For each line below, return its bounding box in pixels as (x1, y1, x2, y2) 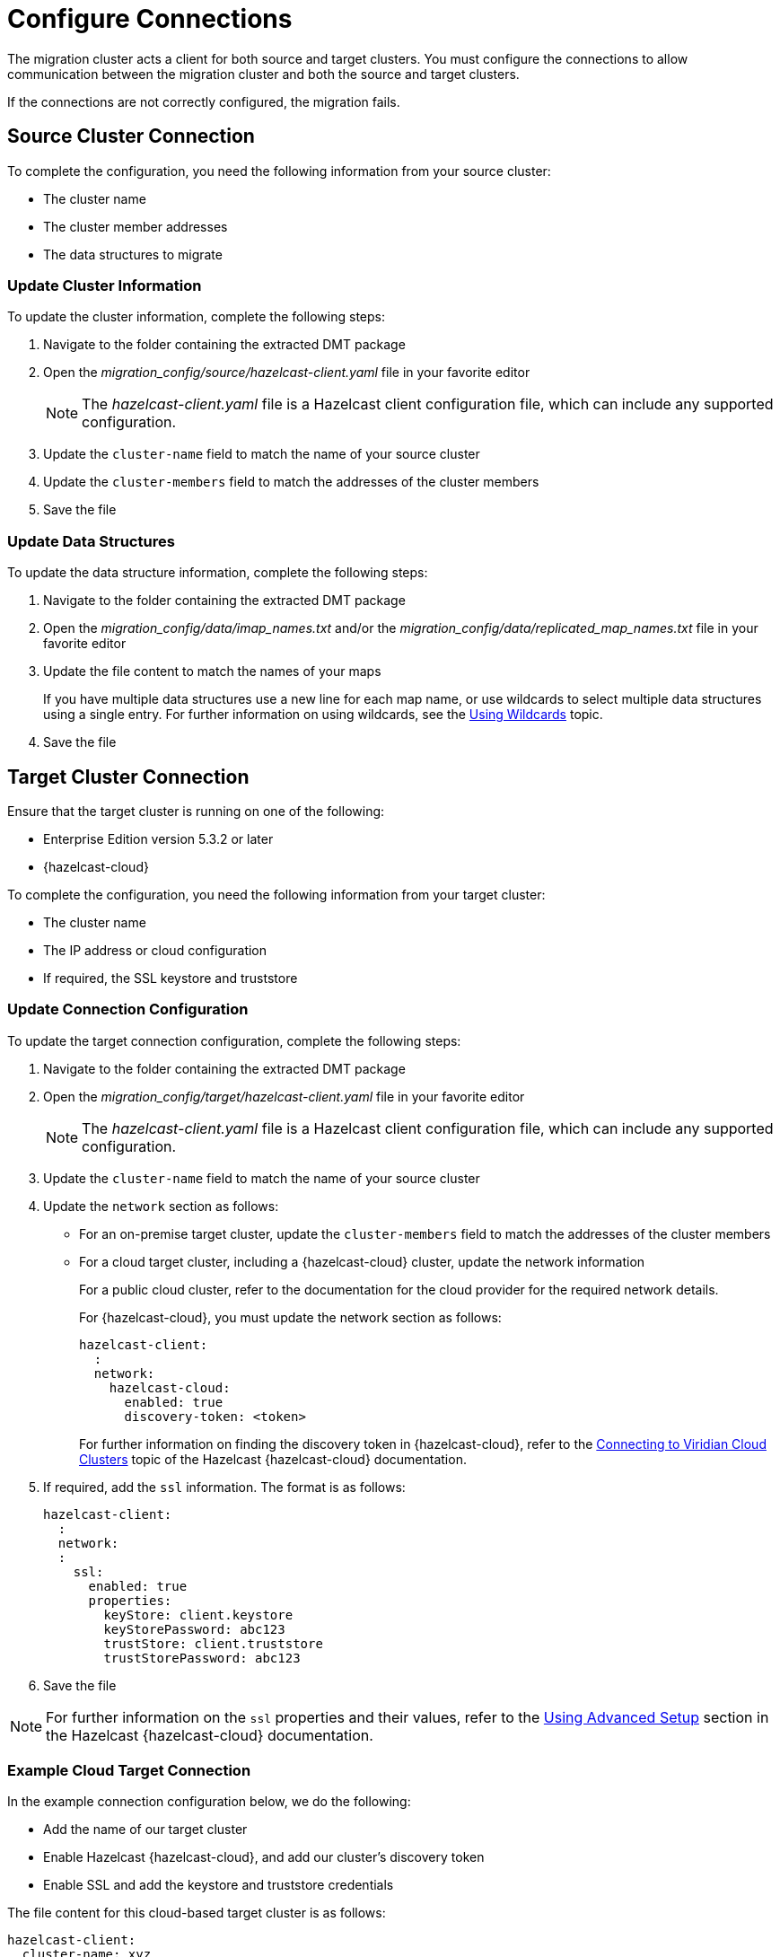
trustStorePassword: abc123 (103, 1650, 301, 1665)
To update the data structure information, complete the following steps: (7, 565, 428, 581)
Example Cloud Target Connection (7, 1761, 251, 1780)
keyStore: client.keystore (103, 1607, 294, 1622)
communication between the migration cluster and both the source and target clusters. (7, 66, 520, 82)
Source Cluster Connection (7, 125, 255, 148)
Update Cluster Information (7, 276, 202, 294)
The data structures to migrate (43, 246, 223, 262)
